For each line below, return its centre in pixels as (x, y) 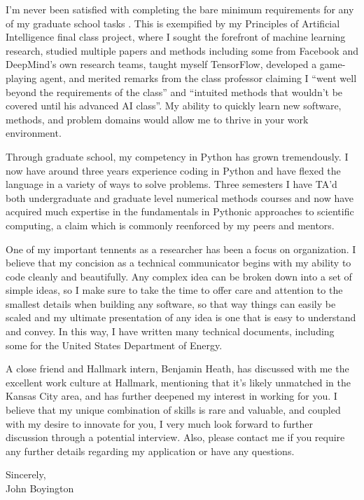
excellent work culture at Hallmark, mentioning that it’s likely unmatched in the (178, 382)
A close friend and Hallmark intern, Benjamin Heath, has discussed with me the (177, 369)
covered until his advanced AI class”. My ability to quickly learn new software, (174, 106)
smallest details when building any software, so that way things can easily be (171, 303)
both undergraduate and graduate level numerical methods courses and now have (180, 197)
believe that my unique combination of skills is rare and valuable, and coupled (173, 410)
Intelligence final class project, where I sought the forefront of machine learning (176, 37)
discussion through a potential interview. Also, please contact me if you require (175, 437)
